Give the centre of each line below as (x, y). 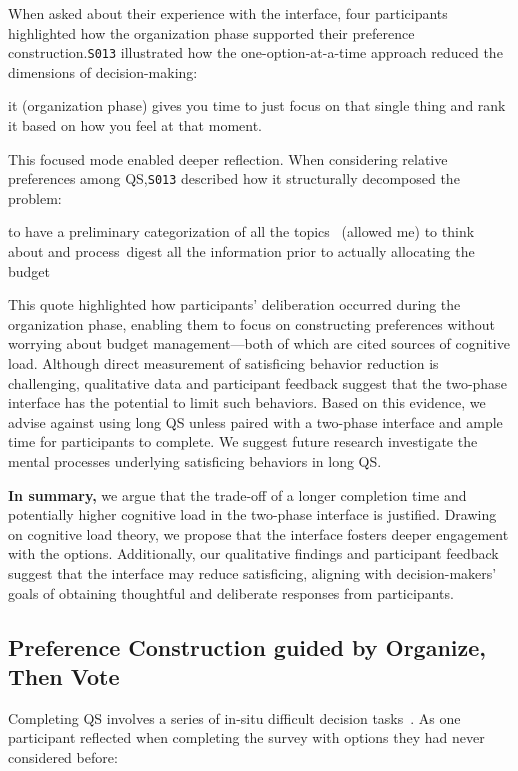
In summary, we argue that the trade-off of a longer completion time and (237, 494)
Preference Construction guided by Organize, (247, 646)
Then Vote (64, 675)
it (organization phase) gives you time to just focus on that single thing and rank (257, 105)
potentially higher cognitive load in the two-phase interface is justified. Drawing (252, 514)
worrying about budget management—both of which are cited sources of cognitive (259, 343)
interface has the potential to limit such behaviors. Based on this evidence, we (247, 402)
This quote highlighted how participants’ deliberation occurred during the (234, 304)
